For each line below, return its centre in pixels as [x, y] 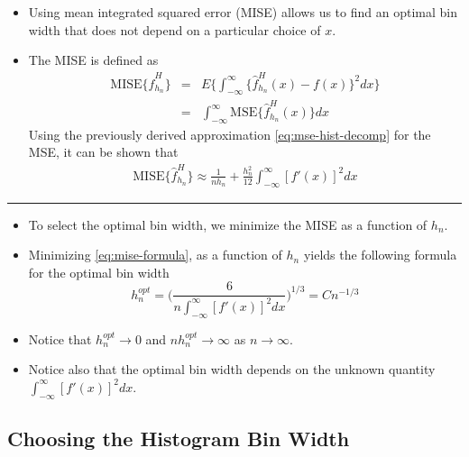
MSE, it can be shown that [103, 152]
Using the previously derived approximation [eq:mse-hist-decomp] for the [230, 134]
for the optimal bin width [99, 272]
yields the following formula [380, 255]
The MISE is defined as [93, 60]
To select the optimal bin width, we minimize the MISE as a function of [228, 224]
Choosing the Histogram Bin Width [179, 438]
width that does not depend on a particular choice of [175, 29]
